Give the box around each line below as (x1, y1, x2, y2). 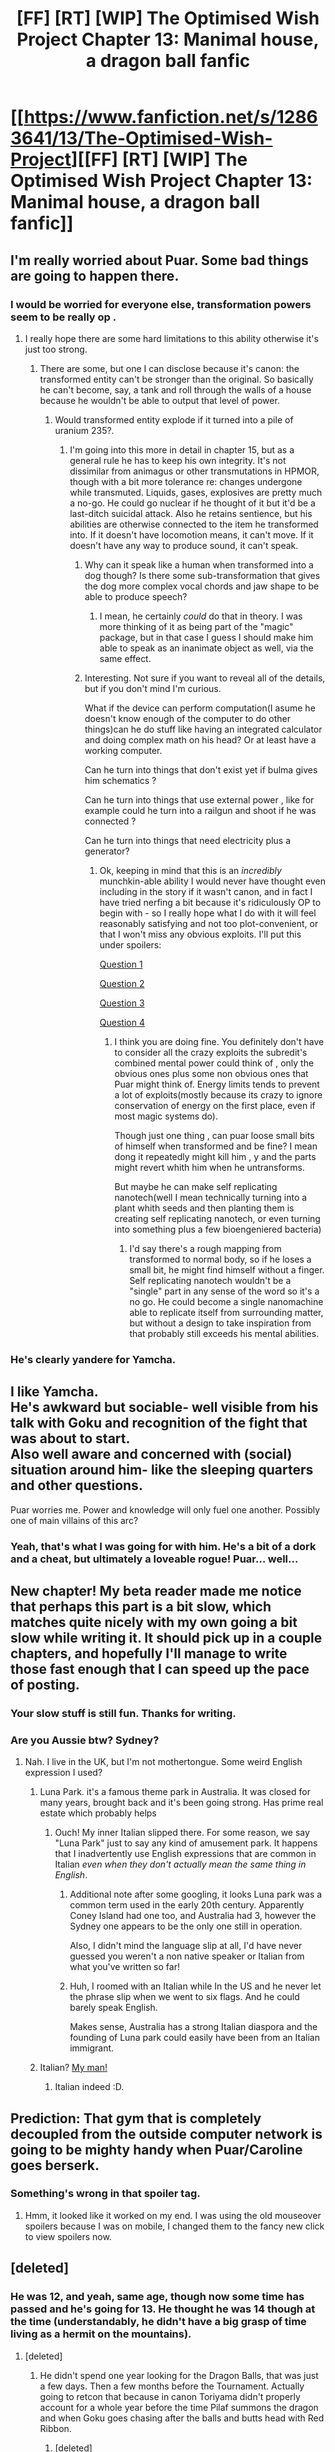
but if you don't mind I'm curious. (84, 682, 222, 694)
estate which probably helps (39, 1807, 157, 1819)
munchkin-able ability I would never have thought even (99, 875, 326, 887)
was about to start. (10, 1430, 131, 1447)
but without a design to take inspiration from (129, 1317, 312, 1329)
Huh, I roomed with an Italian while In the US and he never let (69, 1980, 322, 1992)
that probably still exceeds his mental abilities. (129, 1327, 320, 1339)
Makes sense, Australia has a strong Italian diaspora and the (69, 2021, 318, 2033)
